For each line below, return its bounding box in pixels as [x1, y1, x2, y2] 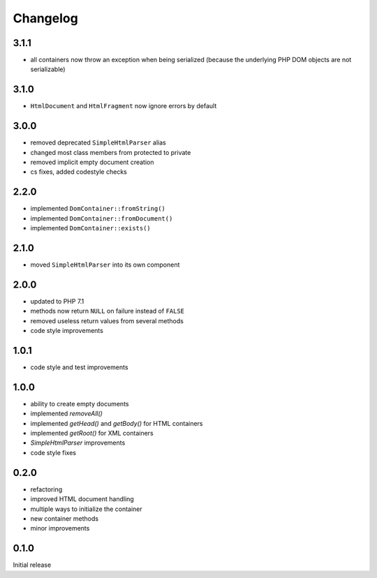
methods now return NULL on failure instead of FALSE [30, 307, 185, 316]
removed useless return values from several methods [30, 316, 184, 325]
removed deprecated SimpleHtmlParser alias [30, 138, 167, 147]
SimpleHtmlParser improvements [30, 438, 126, 447]
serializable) [30, 65, 66, 73]
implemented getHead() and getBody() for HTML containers [30, 419, 203, 427]
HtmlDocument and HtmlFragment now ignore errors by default [30, 102, 217, 110]
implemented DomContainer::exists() [30, 224, 151, 232]
